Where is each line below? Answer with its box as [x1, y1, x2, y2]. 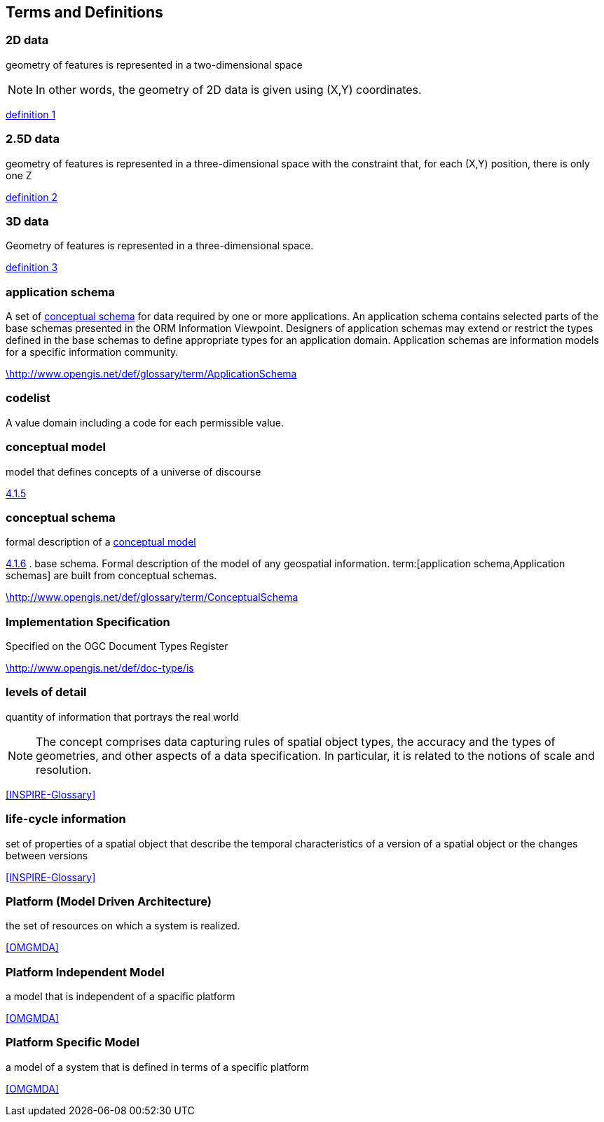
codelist [6, 391, 50, 406]
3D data [6, 214, 49, 228]
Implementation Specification [6, 614, 170, 629]
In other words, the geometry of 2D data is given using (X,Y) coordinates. [36, 82, 422, 97]
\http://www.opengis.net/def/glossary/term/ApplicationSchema [6, 368, 297, 380]
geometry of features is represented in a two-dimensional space [6, 58, 303, 71]
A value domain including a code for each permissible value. [6, 416, 284, 429]
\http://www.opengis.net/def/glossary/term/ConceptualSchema [6, 591, 298, 604]
